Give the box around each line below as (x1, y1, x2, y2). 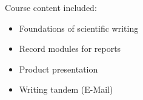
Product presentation (19, 62, 98, 75)
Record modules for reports (19, 42, 121, 55)
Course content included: (5, 1, 97, 13)
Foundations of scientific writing (19, 21, 139, 34)
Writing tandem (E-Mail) (19, 83, 113, 96)
